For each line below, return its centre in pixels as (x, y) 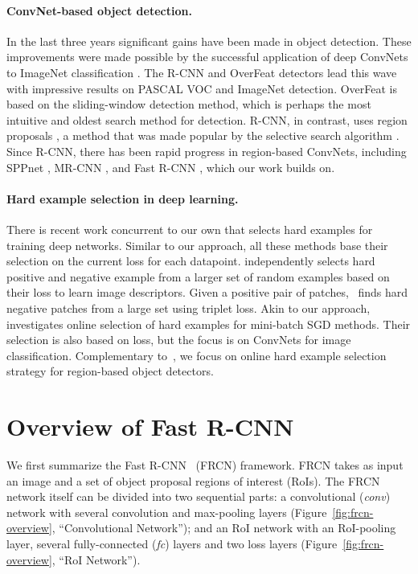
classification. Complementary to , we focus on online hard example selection (197, 355)
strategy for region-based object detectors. (110, 371)
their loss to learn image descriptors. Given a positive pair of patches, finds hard (207, 292)
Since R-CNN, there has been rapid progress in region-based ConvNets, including (207, 151)
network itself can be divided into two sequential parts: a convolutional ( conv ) (199, 496)
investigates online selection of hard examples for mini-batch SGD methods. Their (209, 324)
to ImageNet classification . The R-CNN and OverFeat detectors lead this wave (202, 72)
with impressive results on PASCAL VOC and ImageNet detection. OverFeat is (202, 88)
